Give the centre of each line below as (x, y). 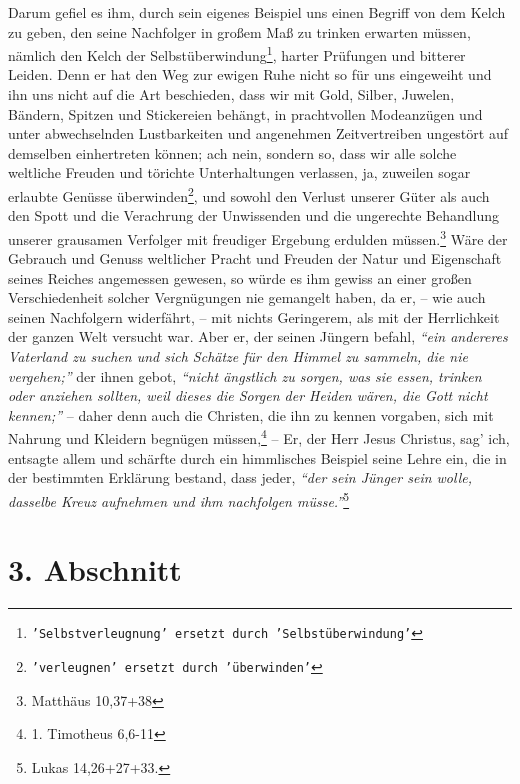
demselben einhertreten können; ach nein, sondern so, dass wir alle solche (232, 152)
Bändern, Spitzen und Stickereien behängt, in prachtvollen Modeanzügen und (245, 113)
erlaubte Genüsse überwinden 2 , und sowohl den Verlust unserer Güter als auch (249, 194)
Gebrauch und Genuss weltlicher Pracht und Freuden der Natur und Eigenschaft (255, 258)
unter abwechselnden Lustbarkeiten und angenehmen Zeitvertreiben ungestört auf (258, 133)
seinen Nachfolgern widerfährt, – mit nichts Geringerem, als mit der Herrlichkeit (254, 316)
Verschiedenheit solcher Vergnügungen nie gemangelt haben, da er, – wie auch (247, 297)
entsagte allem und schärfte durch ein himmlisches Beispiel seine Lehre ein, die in (257, 457)
